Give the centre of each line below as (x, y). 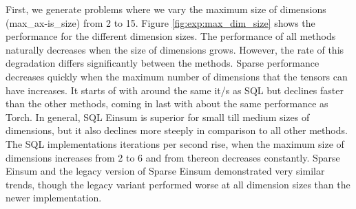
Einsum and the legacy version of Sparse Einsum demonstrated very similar (165, 171)
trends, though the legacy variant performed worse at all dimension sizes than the (178, 184)
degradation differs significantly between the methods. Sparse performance (163, 63)
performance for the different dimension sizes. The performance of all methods (171, 36)
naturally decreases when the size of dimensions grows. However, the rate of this (175, 49)
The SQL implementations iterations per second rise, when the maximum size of (175, 143)
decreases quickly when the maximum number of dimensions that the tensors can (177, 76)
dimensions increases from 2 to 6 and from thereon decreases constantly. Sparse (173, 157)
